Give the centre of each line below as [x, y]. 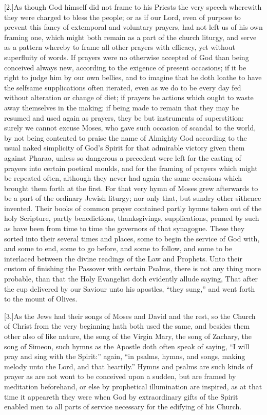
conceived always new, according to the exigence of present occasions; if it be [125, 67]
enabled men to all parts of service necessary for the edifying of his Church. [123, 407]
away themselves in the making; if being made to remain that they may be [122, 107]
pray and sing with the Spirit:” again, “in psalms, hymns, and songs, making [125, 356]
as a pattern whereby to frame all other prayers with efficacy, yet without [120, 47]
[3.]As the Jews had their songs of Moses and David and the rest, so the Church [130, 316]
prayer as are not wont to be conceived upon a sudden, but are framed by [120, 376]
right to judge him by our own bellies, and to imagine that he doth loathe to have [133, 77]
